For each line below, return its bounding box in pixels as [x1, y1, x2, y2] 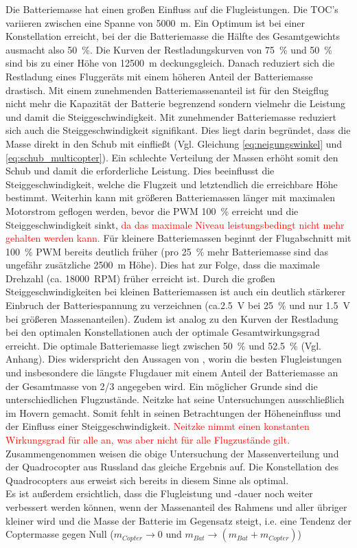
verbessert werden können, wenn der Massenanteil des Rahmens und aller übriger [5, 499, 347, 514]
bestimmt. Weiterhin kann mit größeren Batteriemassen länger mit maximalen [5, 190, 336, 205]
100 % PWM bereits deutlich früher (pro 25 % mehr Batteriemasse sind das [5, 244, 328, 258]
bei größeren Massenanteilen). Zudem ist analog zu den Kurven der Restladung [5, 311, 338, 326]
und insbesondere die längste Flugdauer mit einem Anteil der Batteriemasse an [5, 365, 338, 380]
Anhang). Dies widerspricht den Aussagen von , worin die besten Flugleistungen [5, 352, 342, 366]
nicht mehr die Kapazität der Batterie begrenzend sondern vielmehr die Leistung [5, 96, 346, 111]
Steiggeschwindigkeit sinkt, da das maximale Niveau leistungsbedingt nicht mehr [5, 217, 345, 231]
